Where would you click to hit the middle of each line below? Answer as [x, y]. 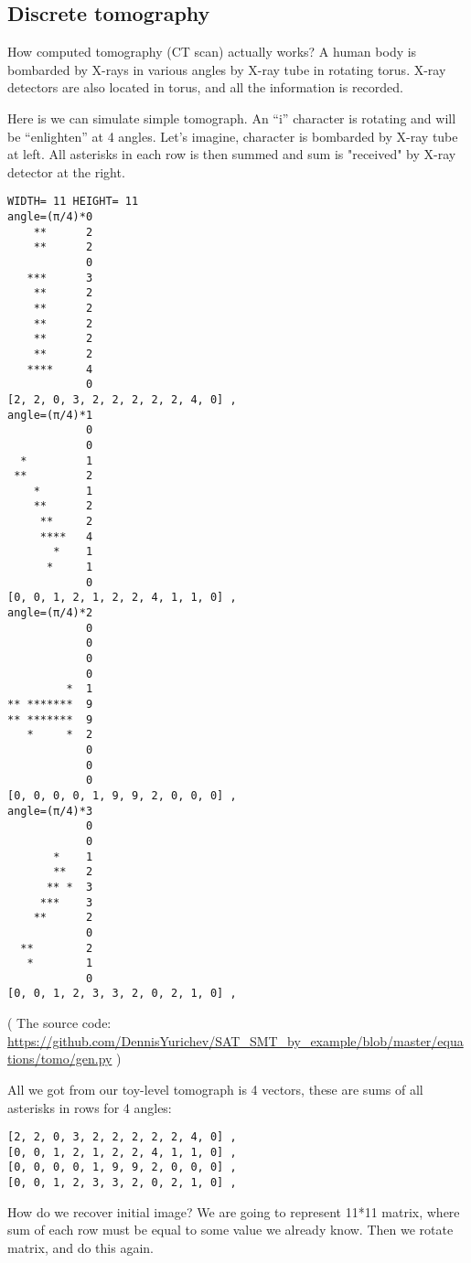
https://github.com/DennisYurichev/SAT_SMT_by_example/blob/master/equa [235, 1040]
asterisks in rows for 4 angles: [90, 1107]
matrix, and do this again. [80, 1247]
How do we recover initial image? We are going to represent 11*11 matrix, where [234, 1211]
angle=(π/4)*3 [50, 811]
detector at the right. [66, 171]
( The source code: [59, 1023]
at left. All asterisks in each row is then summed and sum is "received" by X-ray [232, 154]
